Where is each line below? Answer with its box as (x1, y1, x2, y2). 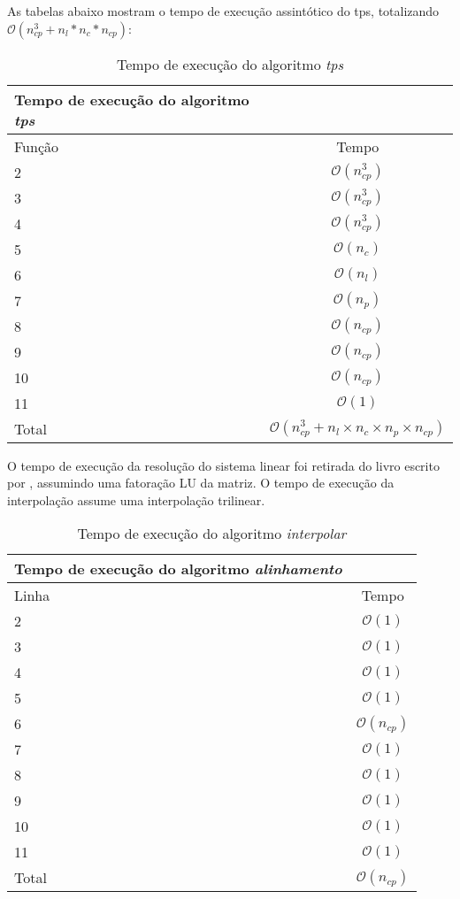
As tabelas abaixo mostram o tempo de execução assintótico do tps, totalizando (7, 2, 440, 19)
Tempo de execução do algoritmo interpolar (77, 523, 347, 544)
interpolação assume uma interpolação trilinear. (7, 490, 265, 509)
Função (14, 135, 59, 157)
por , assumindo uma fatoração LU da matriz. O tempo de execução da (7, 473, 395, 492)
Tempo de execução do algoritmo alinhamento (14, 558, 342, 580)
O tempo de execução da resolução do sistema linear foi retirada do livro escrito (7, 456, 440, 474)
